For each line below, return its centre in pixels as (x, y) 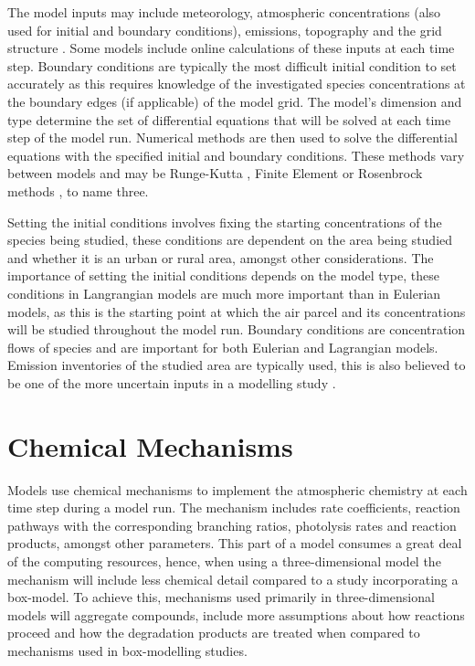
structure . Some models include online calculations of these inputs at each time (231, 48)
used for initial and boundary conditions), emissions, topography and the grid (225, 30)
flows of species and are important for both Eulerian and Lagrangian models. (223, 347)
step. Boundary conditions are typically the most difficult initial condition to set (232, 65)
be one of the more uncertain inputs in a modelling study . (172, 382)
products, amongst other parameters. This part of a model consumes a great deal (235, 543)
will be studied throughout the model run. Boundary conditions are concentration (237, 329)
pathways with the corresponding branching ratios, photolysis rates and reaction (232, 525)
